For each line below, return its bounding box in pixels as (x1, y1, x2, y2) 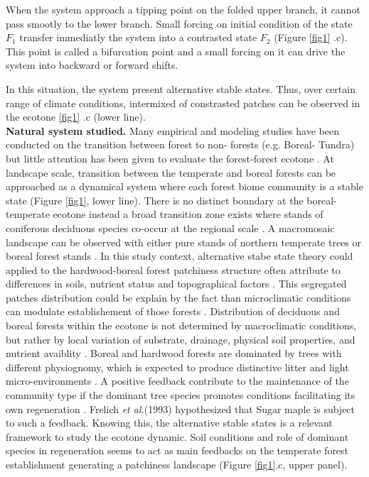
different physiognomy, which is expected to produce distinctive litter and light (6, 359, 349, 374)
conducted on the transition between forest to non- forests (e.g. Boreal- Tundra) (6, 137, 355, 152)
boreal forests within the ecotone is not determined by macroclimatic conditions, (6, 318, 357, 333)
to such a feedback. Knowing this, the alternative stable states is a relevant (6, 415, 333, 430)
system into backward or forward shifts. (6, 57, 178, 72)
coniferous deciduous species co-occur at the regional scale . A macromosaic (6, 220, 335, 235)
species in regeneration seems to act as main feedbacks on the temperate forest (6, 443, 349, 458)
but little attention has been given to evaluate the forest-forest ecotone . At (6, 150, 334, 165)
